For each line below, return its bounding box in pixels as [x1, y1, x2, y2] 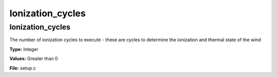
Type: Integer [9, 46, 38, 52]
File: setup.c [9, 65, 36, 71]
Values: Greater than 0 [9, 56, 58, 62]
